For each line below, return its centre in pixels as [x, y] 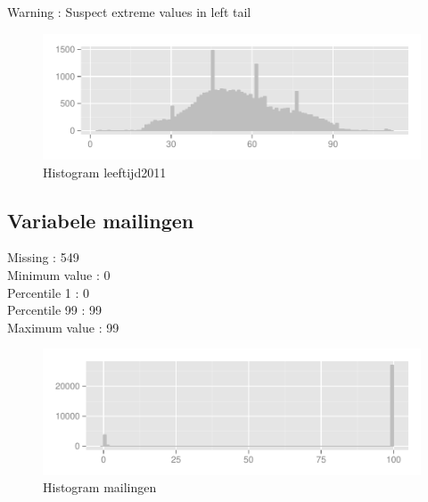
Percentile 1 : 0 [48, 292]
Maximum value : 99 [63, 327]
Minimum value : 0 [59, 274]
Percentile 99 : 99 [54, 310]
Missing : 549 [43, 257]
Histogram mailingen [100, 487]
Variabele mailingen [101, 220]
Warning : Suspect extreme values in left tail [129, 12]
